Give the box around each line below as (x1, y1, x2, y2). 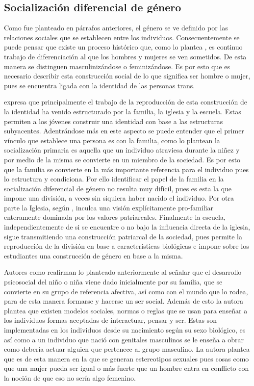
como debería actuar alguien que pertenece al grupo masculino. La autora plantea (4, 344, 250, 354)
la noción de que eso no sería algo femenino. (4, 372, 136, 383)
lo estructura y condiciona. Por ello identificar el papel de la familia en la (4, 174, 224, 184)
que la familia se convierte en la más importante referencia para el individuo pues (4, 164, 249, 174)
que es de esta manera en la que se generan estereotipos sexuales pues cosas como (4, 353, 249, 363)
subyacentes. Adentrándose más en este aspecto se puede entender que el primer (4, 126, 244, 136)
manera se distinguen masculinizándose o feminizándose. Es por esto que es (4, 61, 230, 71)
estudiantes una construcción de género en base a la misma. (4, 250, 183, 260)
